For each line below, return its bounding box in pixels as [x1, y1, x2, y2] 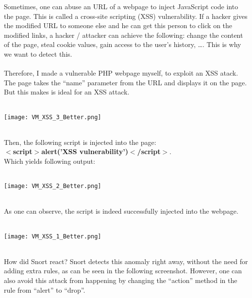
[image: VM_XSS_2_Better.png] [4, 183, 101, 190]
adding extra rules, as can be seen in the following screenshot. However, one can [4, 266, 242, 276]
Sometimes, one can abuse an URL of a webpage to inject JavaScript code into [4, 1, 238, 11]
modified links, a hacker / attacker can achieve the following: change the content [4, 30, 243, 40]
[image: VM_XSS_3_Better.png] [4, 113, 101, 121]
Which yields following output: [4, 156, 95, 166]
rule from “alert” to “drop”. [4, 284, 85, 295]
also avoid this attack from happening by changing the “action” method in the [4, 275, 237, 285]
